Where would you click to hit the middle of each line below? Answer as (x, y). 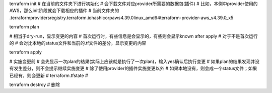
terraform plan (24, 27)
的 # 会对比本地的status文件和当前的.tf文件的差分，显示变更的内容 (78, 43)
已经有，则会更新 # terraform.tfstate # (49, 75)
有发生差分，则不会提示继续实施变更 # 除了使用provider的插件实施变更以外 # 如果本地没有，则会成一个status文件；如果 (133, 68)
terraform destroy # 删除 (35, 84)
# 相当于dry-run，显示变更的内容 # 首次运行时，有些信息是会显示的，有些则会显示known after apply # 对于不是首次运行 (133, 36)
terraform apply (26, 52)
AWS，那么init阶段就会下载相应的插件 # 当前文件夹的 (64, 10)
